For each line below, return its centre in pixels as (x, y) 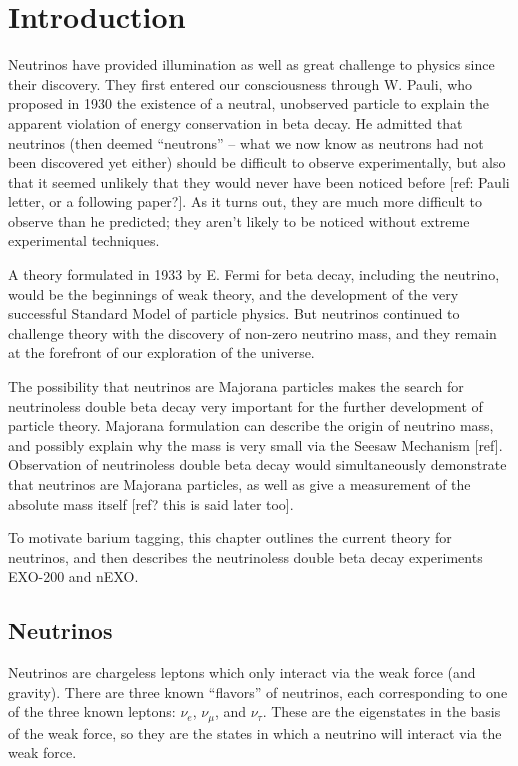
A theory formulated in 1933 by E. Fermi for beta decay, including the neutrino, (254, 274)
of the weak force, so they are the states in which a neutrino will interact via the (255, 732)
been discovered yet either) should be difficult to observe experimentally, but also (257, 162)
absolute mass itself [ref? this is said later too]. (151, 503)
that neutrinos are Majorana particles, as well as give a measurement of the (239, 484)
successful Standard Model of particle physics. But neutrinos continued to (234, 313)
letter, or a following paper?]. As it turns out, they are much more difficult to (245, 201)
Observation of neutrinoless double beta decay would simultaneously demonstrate (257, 464)
